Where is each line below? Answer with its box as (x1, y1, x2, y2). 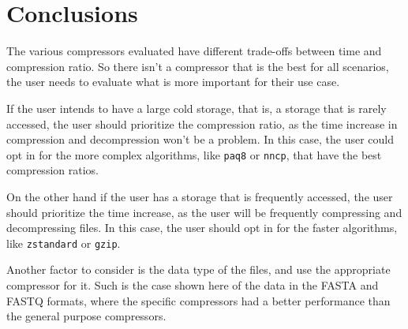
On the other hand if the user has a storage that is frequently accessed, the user (6, 188, 393, 204)
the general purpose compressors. (6, 308, 167, 324)
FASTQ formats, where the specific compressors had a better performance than (6, 292, 391, 308)
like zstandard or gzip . (6, 234, 121, 251)
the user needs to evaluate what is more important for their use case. (6, 73, 340, 90)
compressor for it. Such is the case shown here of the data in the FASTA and (6, 276, 379, 293)
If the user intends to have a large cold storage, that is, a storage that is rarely (6, 99, 387, 116)
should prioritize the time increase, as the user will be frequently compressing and (6, 204, 402, 220)
